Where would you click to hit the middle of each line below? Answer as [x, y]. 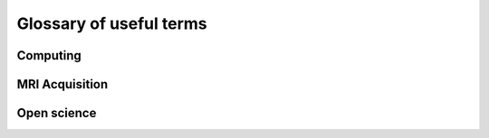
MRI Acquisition [62, 84]
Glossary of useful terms [112, 23]
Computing [49, 55]
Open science [57, 113]
